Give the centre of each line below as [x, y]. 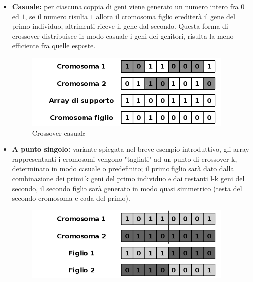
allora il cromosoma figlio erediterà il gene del [166, 16]
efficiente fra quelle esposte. [54, 46]
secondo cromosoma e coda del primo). [71, 198]
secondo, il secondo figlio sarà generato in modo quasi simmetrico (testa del [127, 188]
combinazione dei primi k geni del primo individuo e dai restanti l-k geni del [128, 178]
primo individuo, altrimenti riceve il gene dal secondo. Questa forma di [120, 26]
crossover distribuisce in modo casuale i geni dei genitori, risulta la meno [123, 36]
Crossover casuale [59, 132]
